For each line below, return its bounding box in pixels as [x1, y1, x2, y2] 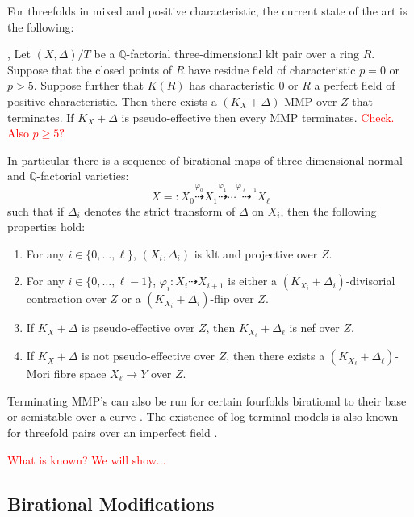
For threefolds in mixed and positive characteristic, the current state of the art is [7, 2, 408, 19]
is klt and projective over [194, 245, 318, 262]
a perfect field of [314, 77, 395, 94]
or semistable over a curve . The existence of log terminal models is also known [7, 408, 399, 425]
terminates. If [7, 108, 74, 125]
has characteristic [189, 77, 275, 94]
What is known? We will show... [7, 451, 166, 468]
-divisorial [345, 272, 395, 289]
